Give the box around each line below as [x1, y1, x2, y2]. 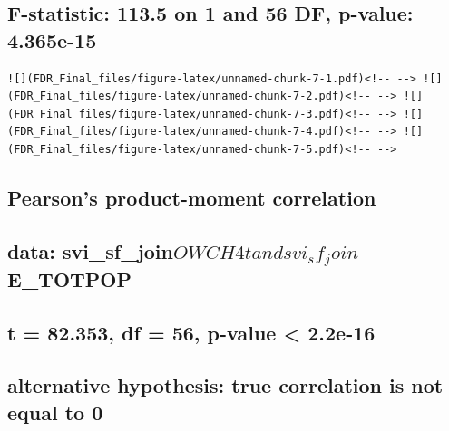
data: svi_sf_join [7, 236, 173, 264]
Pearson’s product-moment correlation [7, 183, 376, 211]
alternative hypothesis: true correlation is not [7, 371, 444, 399]
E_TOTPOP [7, 264, 132, 292]
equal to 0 [7, 397, 103, 426]
